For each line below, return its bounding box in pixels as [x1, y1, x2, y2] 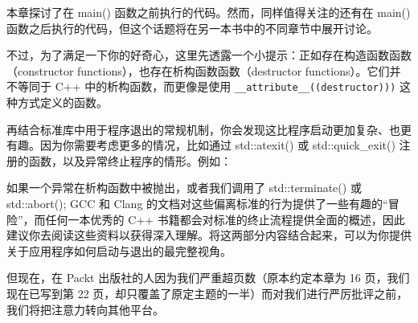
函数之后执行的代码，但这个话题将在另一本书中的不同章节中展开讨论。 [6, 19, 378, 36]
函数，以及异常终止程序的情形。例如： [28, 152, 232, 169]
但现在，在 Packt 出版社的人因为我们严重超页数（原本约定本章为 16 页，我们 [6, 269, 410, 286]
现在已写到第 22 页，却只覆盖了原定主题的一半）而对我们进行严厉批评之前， [6, 284, 408, 301]
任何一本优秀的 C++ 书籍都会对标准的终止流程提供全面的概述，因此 [45, 211, 405, 227]
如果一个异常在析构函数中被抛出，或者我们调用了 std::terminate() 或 [6, 179, 362, 196]
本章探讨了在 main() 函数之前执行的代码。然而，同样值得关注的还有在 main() [6, 4, 411, 20]
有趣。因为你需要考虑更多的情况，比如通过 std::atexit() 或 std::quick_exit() [6, 137, 395, 153]
